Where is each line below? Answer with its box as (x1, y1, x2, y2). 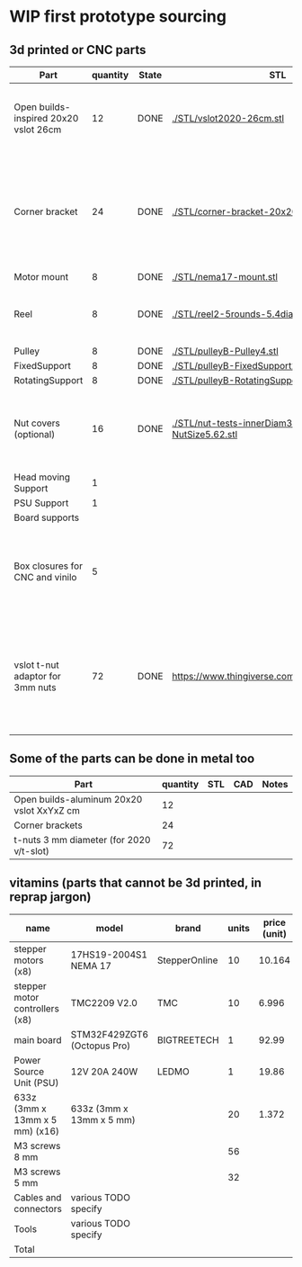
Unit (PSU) (13, 1076, 59, 1089)
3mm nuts (13, 681, 57, 694)
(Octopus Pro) (70, 1039, 131, 1052)
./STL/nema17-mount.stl (172, 271, 279, 283)
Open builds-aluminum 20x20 (13, 793, 143, 805)
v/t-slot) (13, 844, 49, 857)
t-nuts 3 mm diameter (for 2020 (13, 833, 151, 846)
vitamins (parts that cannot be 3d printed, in (9, 876, 262, 891)
